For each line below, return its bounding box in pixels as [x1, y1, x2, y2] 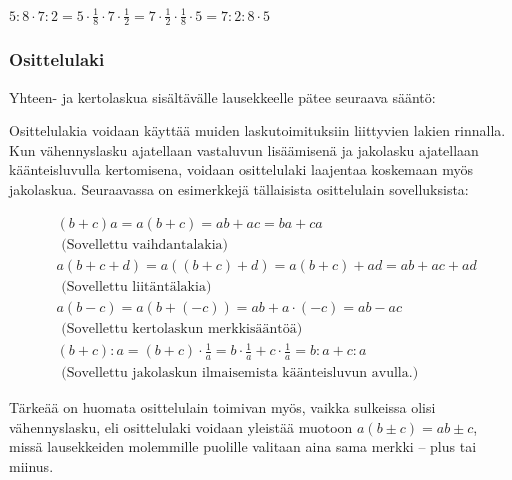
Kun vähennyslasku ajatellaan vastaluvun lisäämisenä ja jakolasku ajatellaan [9, 139, 479, 160]
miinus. [9, 455, 54, 476]
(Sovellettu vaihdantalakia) [61, 237, 229, 252]
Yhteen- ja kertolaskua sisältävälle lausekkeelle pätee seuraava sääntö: [9, 86, 436, 107]
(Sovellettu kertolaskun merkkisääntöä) [61, 321, 303, 336]
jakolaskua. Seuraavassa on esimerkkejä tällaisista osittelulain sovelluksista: [9, 178, 469, 199]
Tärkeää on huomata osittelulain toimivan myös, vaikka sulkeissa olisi [9, 397, 436, 418]
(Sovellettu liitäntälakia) [61, 279, 212, 294]
